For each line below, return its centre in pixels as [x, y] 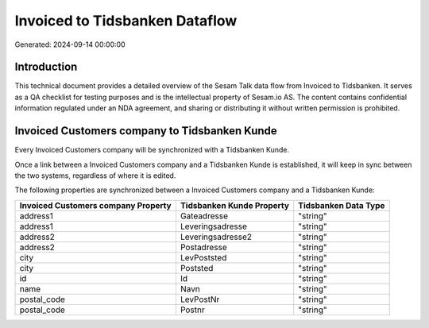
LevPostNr [200, 299]
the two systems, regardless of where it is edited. [95, 176]
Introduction [46, 67]
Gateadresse [204, 216]
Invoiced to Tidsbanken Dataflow [126, 21]
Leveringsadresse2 [216, 237]
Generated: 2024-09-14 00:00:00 [70, 44]
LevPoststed [203, 257]
